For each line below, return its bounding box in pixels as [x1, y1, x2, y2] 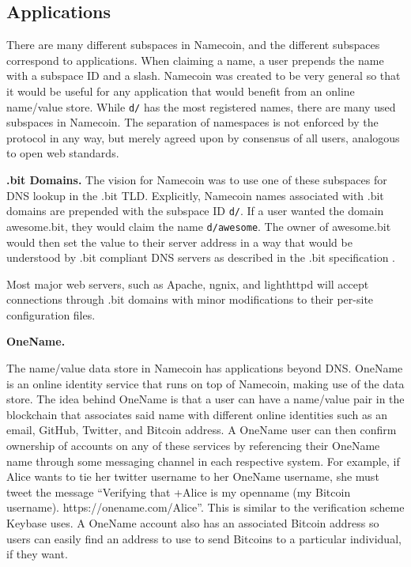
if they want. [6, 546, 68, 562]
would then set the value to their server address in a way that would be [6, 233, 353, 250]
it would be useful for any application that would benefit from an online [6, 82, 355, 99]
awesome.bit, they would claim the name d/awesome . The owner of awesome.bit [6, 217, 391, 234]
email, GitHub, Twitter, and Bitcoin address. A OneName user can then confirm [6, 421, 397, 438]
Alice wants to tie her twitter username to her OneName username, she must [6, 468, 379, 485]
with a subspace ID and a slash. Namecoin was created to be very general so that [6, 67, 401, 84]
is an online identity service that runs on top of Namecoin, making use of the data [6, 375, 405, 391]
